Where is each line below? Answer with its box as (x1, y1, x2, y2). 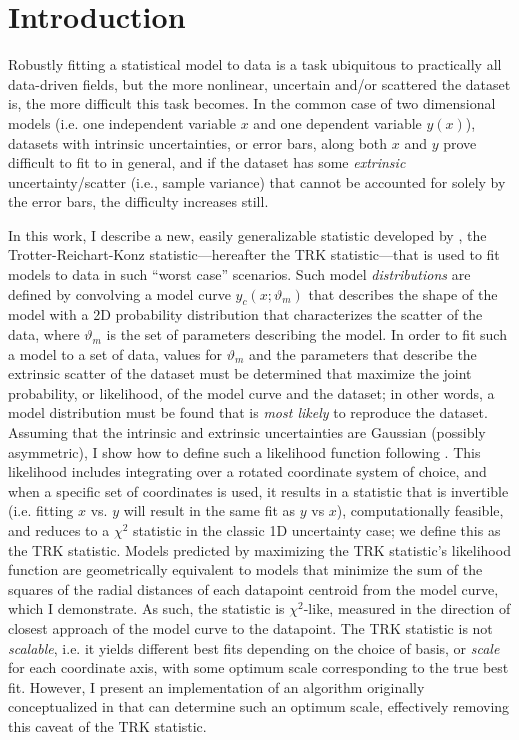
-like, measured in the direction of (303, 598, 511, 619)
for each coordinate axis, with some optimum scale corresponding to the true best (8, 657, 509, 678)
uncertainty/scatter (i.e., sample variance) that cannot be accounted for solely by (8, 171, 506, 192)
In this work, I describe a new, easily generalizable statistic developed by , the (8, 224, 487, 245)
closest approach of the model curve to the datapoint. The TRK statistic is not (8, 617, 493, 638)
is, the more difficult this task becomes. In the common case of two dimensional (8, 93, 496, 114)
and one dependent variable (253, 112, 422, 133)
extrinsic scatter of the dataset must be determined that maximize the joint (8, 363, 472, 384)
